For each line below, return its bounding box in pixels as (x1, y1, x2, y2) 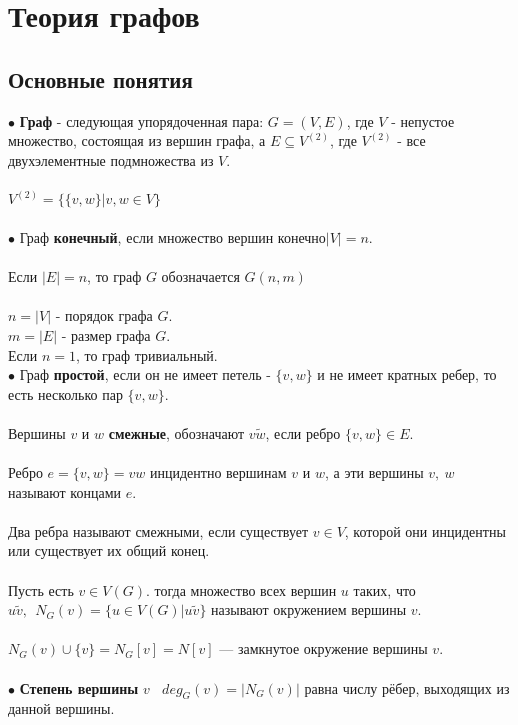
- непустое (391, 110, 455, 131)
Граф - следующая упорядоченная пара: (19, 110, 264, 131)
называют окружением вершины (211, 599, 407, 620)
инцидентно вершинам (150, 462, 287, 483)
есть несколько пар (8, 383, 123, 404)
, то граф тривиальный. (75, 344, 218, 365)
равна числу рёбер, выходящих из (304, 677, 510, 698)
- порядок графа (55, 305, 153, 326)
